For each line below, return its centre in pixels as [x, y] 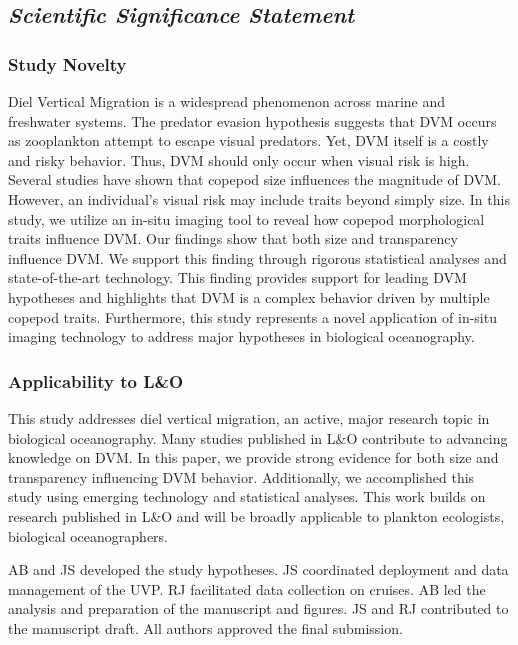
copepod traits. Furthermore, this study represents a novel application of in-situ [252, 316]
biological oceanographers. [88, 535]
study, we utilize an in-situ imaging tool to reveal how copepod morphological [246, 218]
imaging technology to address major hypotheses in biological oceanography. [241, 336]
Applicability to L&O [96, 380]
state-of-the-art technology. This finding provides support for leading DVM [237, 277]
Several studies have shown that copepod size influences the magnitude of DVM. [254, 179]
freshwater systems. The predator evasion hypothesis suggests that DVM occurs [252, 120]
